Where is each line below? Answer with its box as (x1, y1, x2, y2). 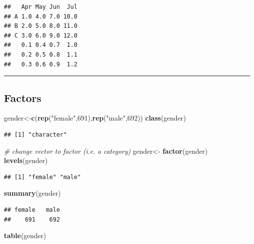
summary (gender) (4, 188, 61, 198)
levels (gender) (4, 155, 48, 165)
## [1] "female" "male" (4, 173, 81, 181)
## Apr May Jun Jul (4, 3, 78, 10)
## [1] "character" (4, 131, 67, 138)
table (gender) (4, 230, 46, 241)
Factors (4, 90, 42, 105)
